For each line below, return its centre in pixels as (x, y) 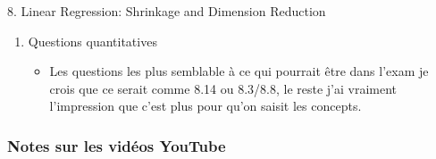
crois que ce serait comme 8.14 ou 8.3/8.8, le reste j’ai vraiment (223, 88)
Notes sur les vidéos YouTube (117, 145)
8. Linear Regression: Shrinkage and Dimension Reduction (167, 11)
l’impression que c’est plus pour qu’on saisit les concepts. (205, 106)
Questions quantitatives (92, 41)
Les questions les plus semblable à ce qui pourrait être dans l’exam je (239, 71)
